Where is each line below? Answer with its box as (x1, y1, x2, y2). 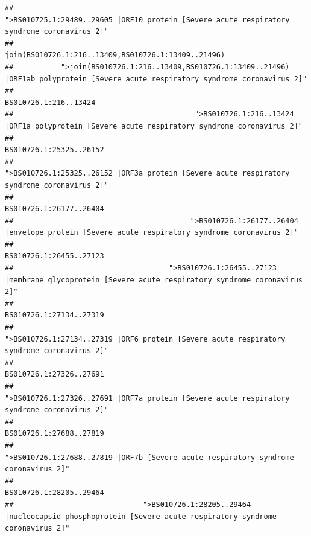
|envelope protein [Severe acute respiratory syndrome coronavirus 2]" (5, 228, 298, 237)
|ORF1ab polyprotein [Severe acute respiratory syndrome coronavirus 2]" (5, 74, 307, 83)
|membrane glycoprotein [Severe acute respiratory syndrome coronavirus (5, 275, 303, 284)
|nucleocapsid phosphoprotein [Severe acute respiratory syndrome (5, 512, 277, 521)
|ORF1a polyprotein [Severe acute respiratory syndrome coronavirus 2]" (5, 121, 303, 130)
